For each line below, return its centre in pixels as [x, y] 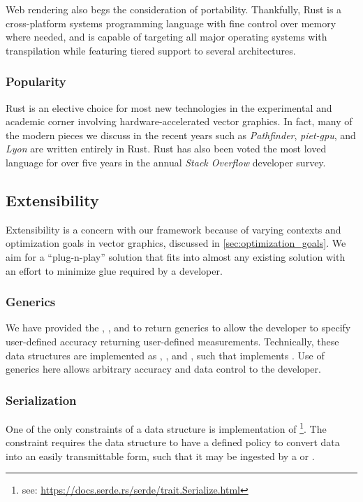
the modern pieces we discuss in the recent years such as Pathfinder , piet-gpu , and [181, 135]
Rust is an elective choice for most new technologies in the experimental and [169, 107]
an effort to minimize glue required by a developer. [114, 270]
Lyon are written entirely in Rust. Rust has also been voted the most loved [166, 149]
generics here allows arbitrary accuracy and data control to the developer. [163, 369]
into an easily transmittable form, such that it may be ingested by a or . [160, 456]
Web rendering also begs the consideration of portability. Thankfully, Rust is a [174, 9]
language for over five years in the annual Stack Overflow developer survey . [166, 162]
